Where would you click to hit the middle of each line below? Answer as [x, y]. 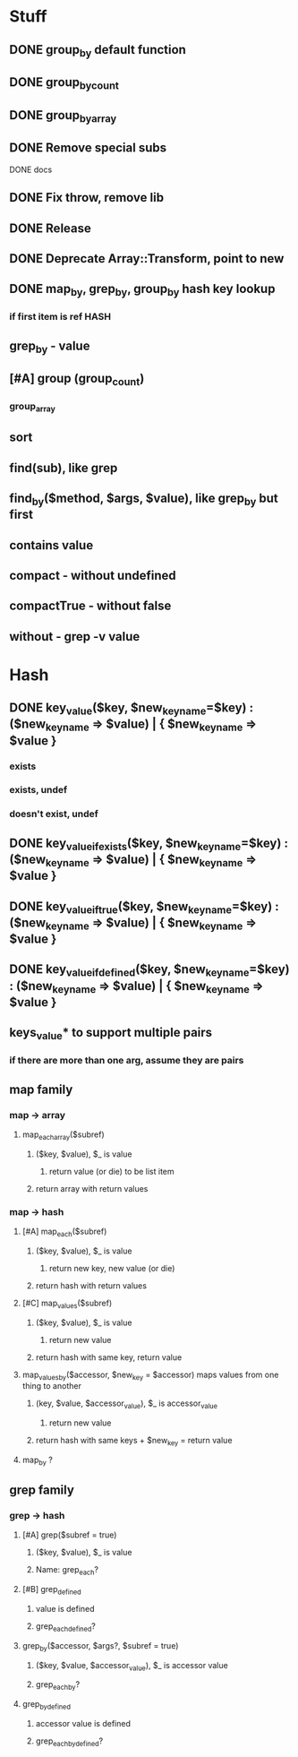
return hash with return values [91, 1285]
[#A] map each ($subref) [64, 1232]
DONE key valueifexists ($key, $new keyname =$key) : [149, 844]
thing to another [52, 1386]
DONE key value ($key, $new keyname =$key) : [131, 709]
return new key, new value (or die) [112, 1268]
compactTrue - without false [90, 606]
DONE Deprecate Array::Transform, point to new [147, 258]
